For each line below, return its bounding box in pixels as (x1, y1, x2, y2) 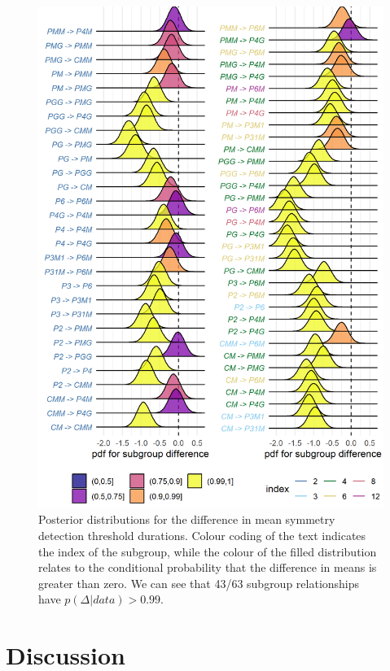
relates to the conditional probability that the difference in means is (38, 559, 377, 576)
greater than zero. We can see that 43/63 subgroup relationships (38, 574, 360, 591)
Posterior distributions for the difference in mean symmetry (38, 511, 335, 528)
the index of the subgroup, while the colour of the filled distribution (38, 542, 377, 560)
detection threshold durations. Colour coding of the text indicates (38, 526, 366, 543)
